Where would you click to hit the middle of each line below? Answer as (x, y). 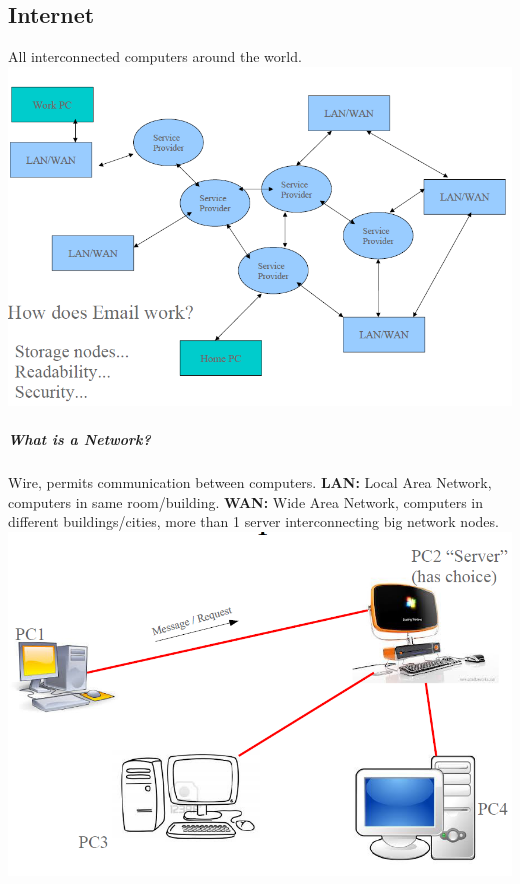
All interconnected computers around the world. (155, 56)
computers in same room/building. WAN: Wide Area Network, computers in (246, 501)
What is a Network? (79, 438)
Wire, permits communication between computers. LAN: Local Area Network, (250, 481)
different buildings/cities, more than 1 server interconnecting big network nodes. (253, 521)
